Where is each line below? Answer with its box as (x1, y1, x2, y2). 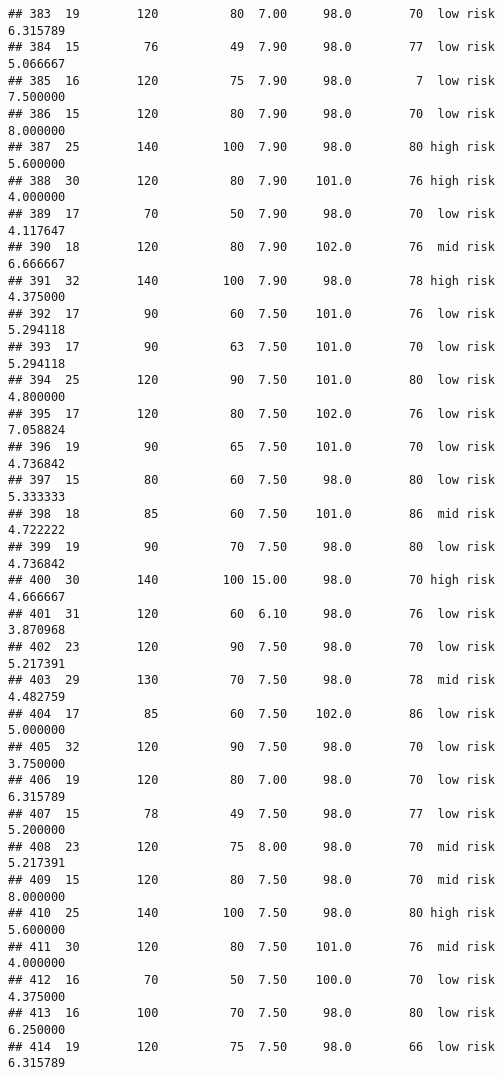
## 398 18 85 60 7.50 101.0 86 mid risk (8, 506, 495, 521)
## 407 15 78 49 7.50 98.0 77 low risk (8, 806, 495, 821)
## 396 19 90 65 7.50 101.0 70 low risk (8, 440, 495, 455)
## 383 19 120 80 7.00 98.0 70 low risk (8, 7, 495, 21)
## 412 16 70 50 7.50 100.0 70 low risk (8, 973, 495, 988)
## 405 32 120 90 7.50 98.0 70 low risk (8, 739, 495, 754)
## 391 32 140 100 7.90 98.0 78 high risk (8, 273, 495, 288)
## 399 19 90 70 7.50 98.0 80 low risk (8, 540, 495, 554)
